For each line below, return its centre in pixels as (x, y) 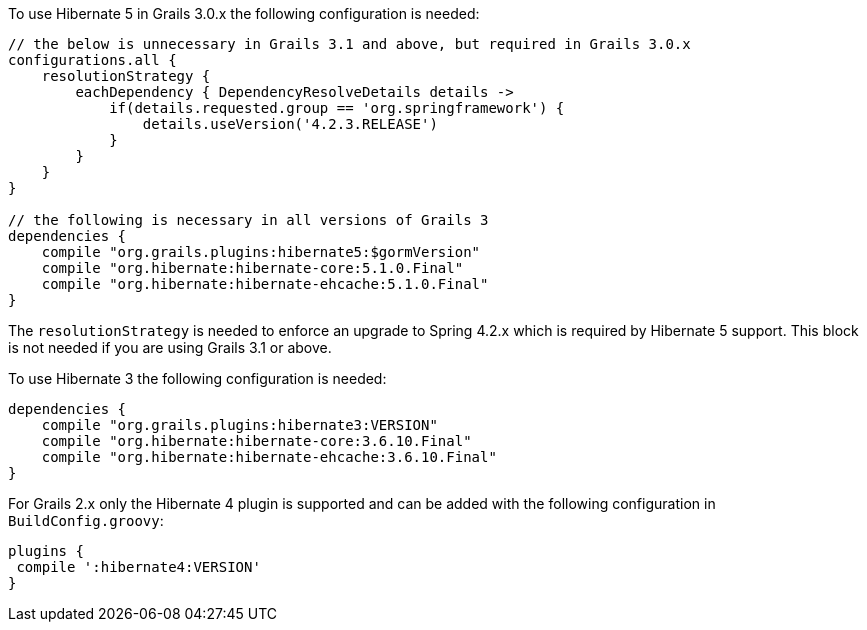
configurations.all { (92, 60)
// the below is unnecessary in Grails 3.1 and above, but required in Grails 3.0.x (349, 44)
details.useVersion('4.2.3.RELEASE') (290, 124)
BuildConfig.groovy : (86, 520)
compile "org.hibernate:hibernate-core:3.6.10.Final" (256, 441)
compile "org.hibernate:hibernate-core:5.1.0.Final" (252, 268)
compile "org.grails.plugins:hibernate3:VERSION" (239, 425)
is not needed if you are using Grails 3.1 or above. (170, 347)
